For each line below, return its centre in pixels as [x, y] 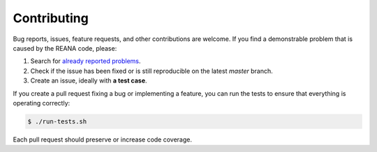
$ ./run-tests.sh [57, 121]
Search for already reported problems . [86, 61]
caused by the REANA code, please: [65, 48]
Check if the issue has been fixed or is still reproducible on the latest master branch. [151, 71]
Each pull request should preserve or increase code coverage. [102, 140]
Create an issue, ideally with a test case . [89, 81]
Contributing [51, 18]
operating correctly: [42, 103]
